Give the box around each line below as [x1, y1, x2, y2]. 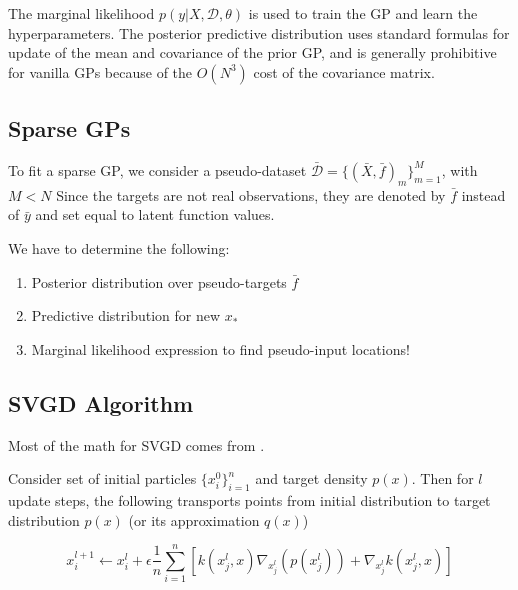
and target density [255, 468, 368, 489]
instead [461, 184, 506, 205]
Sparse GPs [8, 113, 131, 144]
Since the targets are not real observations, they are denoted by [56, 184, 446, 205]
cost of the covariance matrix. [253, 61, 435, 82]
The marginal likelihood [8, 3, 155, 23]
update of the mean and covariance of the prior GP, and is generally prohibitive [8, 42, 497, 63]
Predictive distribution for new [31, 305, 221, 326]
